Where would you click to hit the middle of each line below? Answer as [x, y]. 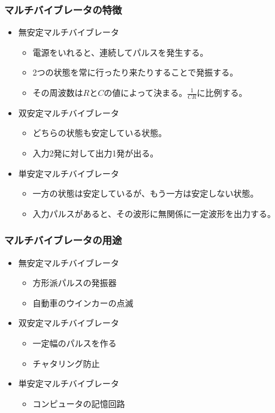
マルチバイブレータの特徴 [63, 9]
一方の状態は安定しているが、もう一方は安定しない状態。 [146, 193]
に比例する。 [222, 92]
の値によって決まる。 [146, 92]
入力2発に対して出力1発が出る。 [96, 153]
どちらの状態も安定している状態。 [100, 133]
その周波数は [58, 92]
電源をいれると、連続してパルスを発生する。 [120, 52]
